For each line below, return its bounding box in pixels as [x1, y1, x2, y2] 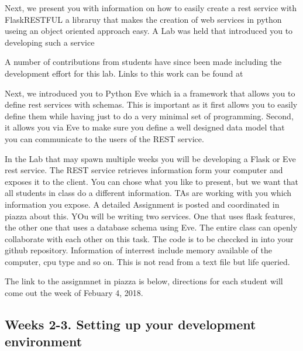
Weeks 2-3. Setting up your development [5, 315, 256, 333]
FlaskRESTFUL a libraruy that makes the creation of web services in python [5, 13, 282, 25]
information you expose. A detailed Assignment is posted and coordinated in [5, 198, 280, 210]
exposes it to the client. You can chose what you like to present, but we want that [5, 175, 298, 187]
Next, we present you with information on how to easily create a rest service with [5, 2, 297, 13]
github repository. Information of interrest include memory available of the [5, 244, 272, 256]
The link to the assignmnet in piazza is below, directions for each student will [5, 275, 283, 287]
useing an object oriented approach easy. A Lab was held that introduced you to [5, 25, 293, 37]
